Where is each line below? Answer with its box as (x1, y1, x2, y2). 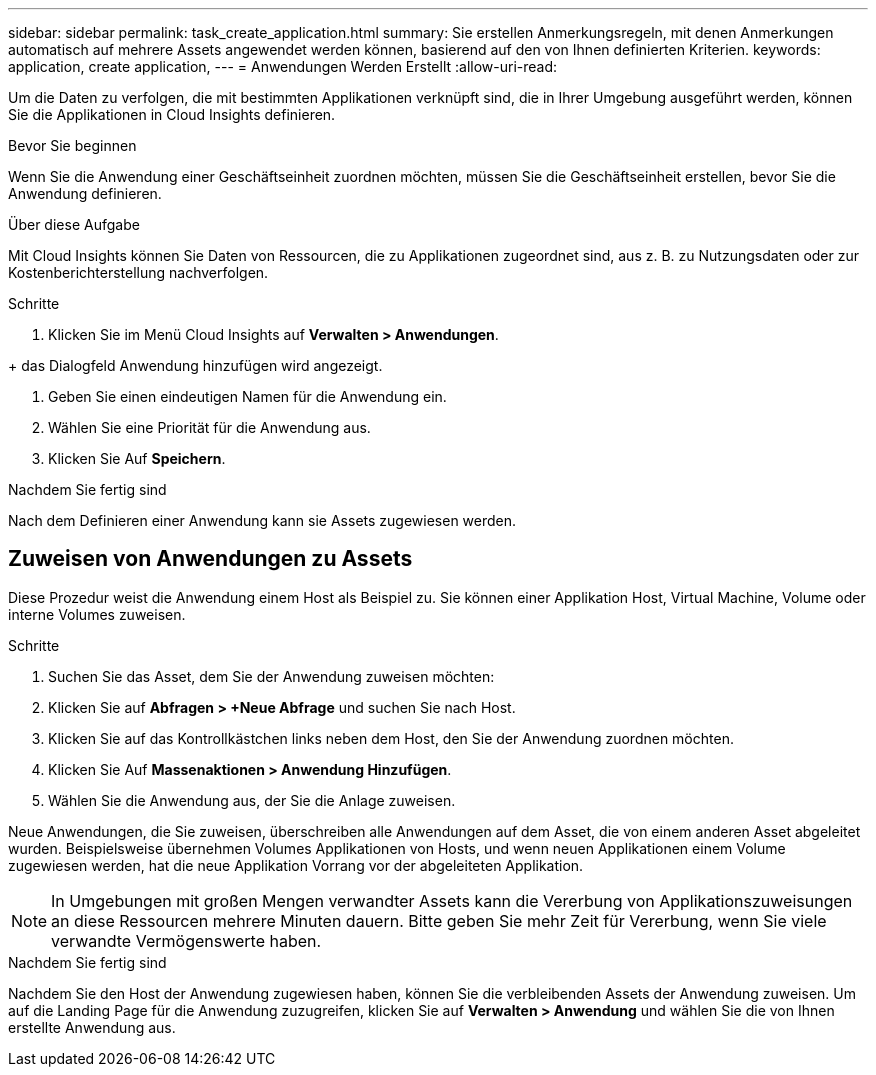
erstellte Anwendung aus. (8, 1018, 176, 1036)
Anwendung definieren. (8, 185, 162, 202)
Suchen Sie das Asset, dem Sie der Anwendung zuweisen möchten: (48, 667, 495, 685)
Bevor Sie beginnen (8, 137, 137, 154)
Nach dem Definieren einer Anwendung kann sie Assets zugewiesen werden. (8, 512, 517, 529)
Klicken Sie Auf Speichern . (48, 450, 226, 467)
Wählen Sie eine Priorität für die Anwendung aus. (48, 419, 371, 436)
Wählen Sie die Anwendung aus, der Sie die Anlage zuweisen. (48, 791, 456, 809)
